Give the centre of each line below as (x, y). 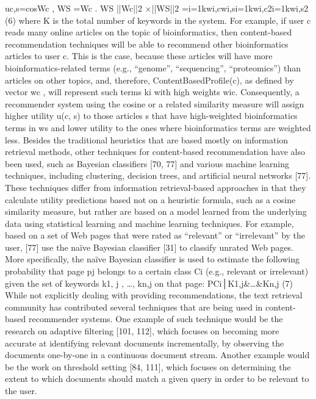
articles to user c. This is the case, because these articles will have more (139, 56)
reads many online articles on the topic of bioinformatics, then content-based (149, 32)
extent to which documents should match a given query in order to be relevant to (157, 379)
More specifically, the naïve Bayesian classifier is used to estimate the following (152, 259)
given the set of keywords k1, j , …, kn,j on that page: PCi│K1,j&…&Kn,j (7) (149, 283)
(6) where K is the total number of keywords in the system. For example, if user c (158, 20)
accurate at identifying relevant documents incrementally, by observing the (145, 343)
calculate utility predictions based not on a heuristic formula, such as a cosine (150, 199)
